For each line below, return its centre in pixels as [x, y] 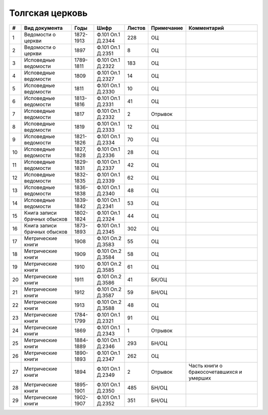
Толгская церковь [48, 13]
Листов [136, 28]
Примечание [167, 28]
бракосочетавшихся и [216, 372]
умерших [200, 378]
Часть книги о [206, 365]
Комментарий [206, 28]
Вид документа [43, 28]
